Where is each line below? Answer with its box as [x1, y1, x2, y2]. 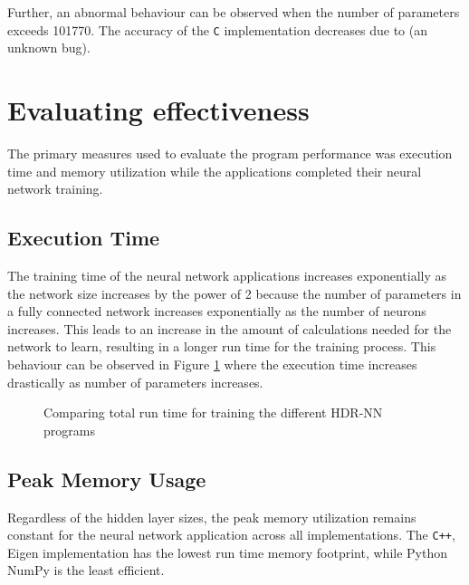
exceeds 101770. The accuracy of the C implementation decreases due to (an [7, 20, 427, 39]
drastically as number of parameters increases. [7, 372, 263, 391]
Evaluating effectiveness [7, 91, 310, 129]
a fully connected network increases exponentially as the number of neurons [7, 302, 426, 321]
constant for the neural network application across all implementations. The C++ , [7, 525, 455, 544]
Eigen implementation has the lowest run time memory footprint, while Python [7, 542, 448, 561]
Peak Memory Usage [7, 465, 206, 493]
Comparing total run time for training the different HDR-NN [43, 403, 383, 422]
